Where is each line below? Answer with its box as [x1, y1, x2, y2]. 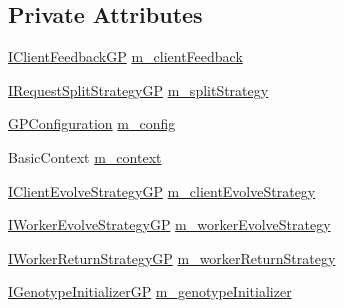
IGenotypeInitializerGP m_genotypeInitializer [8, 281, 292, 302]
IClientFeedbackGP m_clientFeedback [8, 46, 243, 67]
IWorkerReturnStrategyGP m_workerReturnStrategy [8, 247, 336, 268]
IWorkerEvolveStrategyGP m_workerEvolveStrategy [8, 214, 331, 235]
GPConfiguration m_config [8, 113, 176, 134]
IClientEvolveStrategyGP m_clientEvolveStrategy [8, 180, 316, 201]
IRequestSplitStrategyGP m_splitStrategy [8, 79, 269, 100]
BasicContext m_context [8, 146, 162, 167]
